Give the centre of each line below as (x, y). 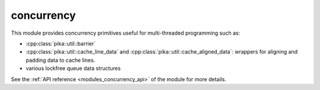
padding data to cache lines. (60, 60)
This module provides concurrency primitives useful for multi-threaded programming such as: (126, 33)
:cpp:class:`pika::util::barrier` (61, 44)
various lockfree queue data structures (73, 68)
